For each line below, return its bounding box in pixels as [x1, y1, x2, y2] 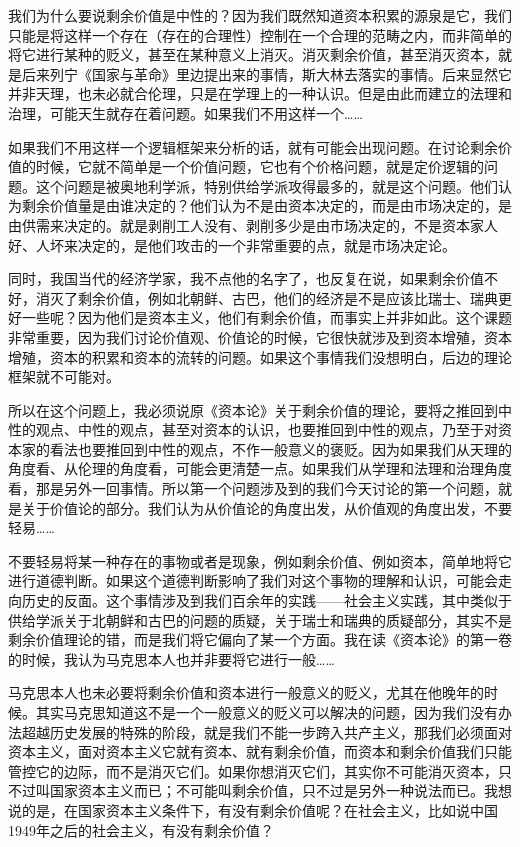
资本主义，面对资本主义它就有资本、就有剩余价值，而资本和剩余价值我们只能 [8, 741, 512, 762]
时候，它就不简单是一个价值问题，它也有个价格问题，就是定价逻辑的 [35, 156, 484, 177]
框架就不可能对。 [8, 366, 120, 387]
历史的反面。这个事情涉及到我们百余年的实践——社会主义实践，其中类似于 [21, 590, 512, 611]
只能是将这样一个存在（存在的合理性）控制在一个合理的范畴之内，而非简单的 [8, 24, 512, 45]
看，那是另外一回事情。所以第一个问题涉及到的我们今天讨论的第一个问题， [8, 478, 498, 499]
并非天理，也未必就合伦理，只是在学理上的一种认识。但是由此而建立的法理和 [8, 83, 512, 104]
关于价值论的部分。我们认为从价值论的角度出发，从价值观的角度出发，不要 [21, 497, 512, 518]
